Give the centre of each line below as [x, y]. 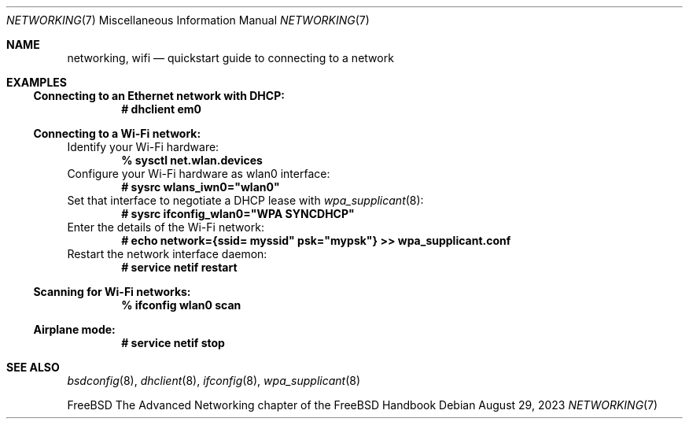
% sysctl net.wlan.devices [192, 160]
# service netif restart [179, 267]
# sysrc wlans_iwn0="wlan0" [201, 187]
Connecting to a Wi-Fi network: [117, 133]
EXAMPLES [37, 82]
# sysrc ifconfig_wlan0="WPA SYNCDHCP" [238, 214]
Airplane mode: [74, 329]
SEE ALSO [33, 367]
